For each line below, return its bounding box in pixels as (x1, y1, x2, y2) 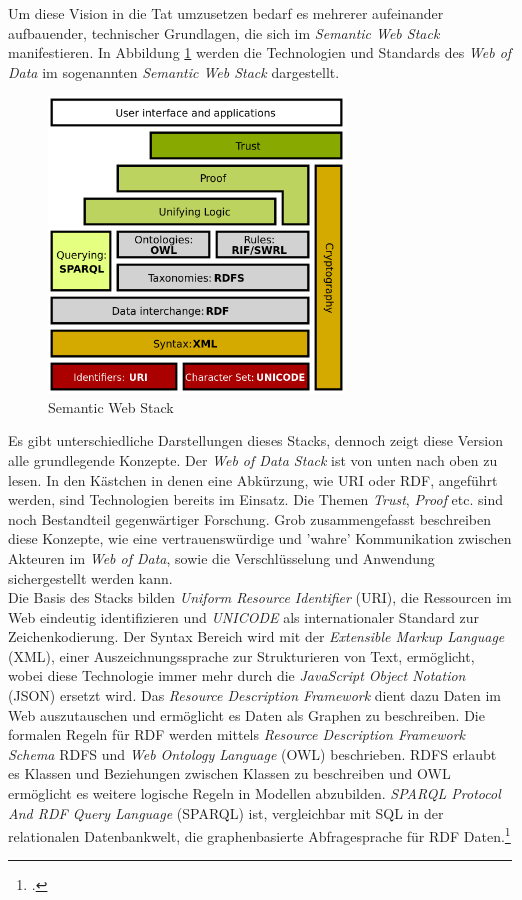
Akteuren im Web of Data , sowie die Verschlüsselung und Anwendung (8, 547, 435, 568)
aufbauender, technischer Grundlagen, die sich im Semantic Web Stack (8, 22, 440, 43)
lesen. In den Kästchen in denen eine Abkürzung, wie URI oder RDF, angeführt (8, 469, 498, 490)
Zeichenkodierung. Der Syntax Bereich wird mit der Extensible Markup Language (8, 626, 505, 647)
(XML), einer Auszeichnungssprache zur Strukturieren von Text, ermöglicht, (8, 645, 475, 666)
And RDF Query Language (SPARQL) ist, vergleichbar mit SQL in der (8, 802, 444, 823)
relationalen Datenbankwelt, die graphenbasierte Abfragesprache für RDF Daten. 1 (8, 823, 511, 846)
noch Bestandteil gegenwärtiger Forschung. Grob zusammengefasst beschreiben (8, 508, 491, 529)
